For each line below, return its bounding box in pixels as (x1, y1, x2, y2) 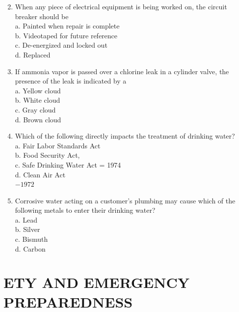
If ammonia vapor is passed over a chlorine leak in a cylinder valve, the (15, 66, 229, 76)
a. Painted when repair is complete (15, 21, 120, 31)
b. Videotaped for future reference (15, 30, 118, 40)
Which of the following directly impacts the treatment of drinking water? (15, 131, 235, 141)
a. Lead (15, 214, 38, 225)
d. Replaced (15, 49, 51, 59)
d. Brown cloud (15, 114, 61, 124)
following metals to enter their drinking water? (15, 205, 156, 215)
